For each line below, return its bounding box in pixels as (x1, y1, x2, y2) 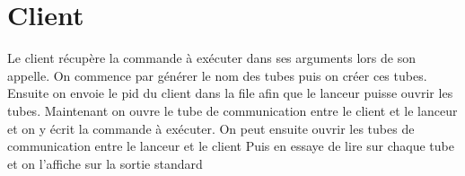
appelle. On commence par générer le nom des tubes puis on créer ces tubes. (7, 66, 427, 84)
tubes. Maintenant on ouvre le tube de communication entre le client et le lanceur (7, 101, 458, 119)
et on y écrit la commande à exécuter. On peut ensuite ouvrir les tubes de (7, 119, 415, 137)
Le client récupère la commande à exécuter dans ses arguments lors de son (7, 48, 416, 67)
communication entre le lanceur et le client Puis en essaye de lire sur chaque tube (7, 136, 454, 155)
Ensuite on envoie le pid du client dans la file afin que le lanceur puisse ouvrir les (7, 84, 453, 102)
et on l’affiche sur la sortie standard (7, 154, 203, 172)
